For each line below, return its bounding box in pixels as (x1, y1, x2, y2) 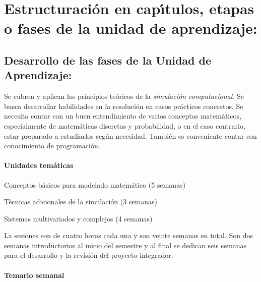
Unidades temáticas (4, 160, 74, 171)
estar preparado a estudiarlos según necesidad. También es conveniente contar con (4, 130, 257, 141)
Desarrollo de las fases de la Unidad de (4, 52, 212, 68)
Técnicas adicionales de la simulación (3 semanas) (4, 196, 158, 207)
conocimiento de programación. (4, 140, 100, 151)
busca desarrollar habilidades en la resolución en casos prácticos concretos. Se (4, 100, 243, 111)
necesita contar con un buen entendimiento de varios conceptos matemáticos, (4, 110, 241, 121)
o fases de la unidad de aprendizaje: (4, 18, 257, 38)
